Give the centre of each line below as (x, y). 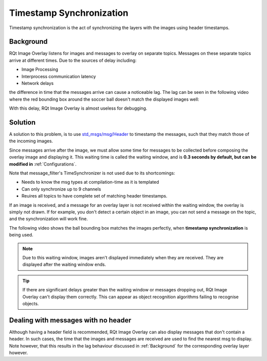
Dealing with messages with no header (70, 320)
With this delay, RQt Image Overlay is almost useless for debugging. (78, 108)
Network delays (38, 83)
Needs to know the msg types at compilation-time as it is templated (90, 182)
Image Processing (40, 70)
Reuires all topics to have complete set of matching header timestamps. (94, 196)
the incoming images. (31, 141)
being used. (21, 235)
